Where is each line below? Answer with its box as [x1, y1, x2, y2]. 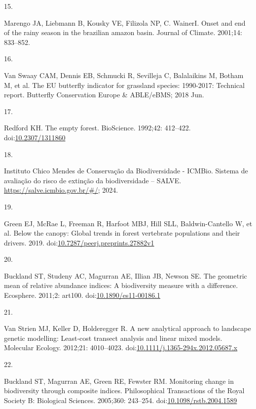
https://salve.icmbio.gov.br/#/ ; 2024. [4, 185, 118, 195]
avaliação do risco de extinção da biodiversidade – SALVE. [4, 175, 182, 185]
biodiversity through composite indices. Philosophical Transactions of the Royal [4, 385, 245, 396]
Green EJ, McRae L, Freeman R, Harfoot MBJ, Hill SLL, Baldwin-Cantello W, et [4, 218, 253, 228]
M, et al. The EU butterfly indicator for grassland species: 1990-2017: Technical [4, 80, 245, 90]
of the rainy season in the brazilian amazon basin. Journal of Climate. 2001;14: [4, 27, 242, 38]
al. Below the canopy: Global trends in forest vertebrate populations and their [4, 228, 240, 238]
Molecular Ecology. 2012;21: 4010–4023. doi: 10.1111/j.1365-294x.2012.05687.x [4, 342, 238, 353]
